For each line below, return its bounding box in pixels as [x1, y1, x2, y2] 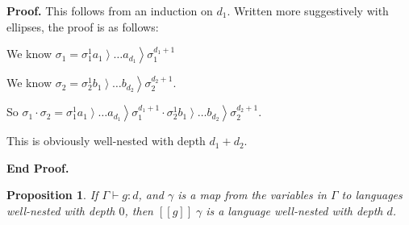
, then [124, 202, 153, 219]
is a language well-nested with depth [206, 202, 383, 219]
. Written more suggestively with [227, 2, 389, 19]
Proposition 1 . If [6, 186, 98, 203]
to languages [341, 186, 403, 203]
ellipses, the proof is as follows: [6, 18, 159, 35]
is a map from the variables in [177, 186, 327, 203]
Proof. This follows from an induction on [6, 2, 213, 19]
